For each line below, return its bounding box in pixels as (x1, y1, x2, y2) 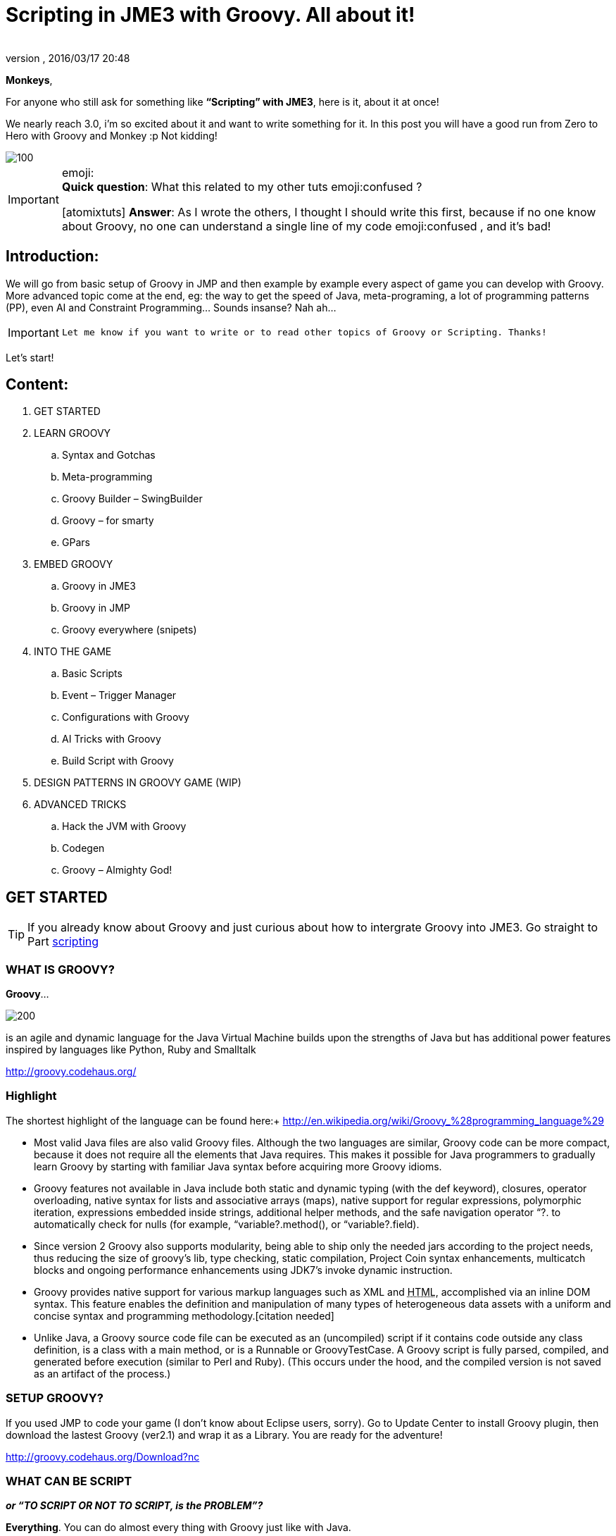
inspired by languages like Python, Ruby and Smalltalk (6, 1043, 256, 1056)
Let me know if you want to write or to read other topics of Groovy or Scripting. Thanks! (61, 327, 547, 338)
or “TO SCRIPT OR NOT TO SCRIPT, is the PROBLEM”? (6, 1499, 263, 1512)
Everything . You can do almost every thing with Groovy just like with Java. (6, 1521, 351, 1534)
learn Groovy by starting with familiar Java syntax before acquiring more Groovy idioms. (34, 1160, 442, 1172)
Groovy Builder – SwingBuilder (62, 493, 203, 505)
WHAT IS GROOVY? (6, 962, 115, 977)
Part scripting (27, 934, 99, 949)
